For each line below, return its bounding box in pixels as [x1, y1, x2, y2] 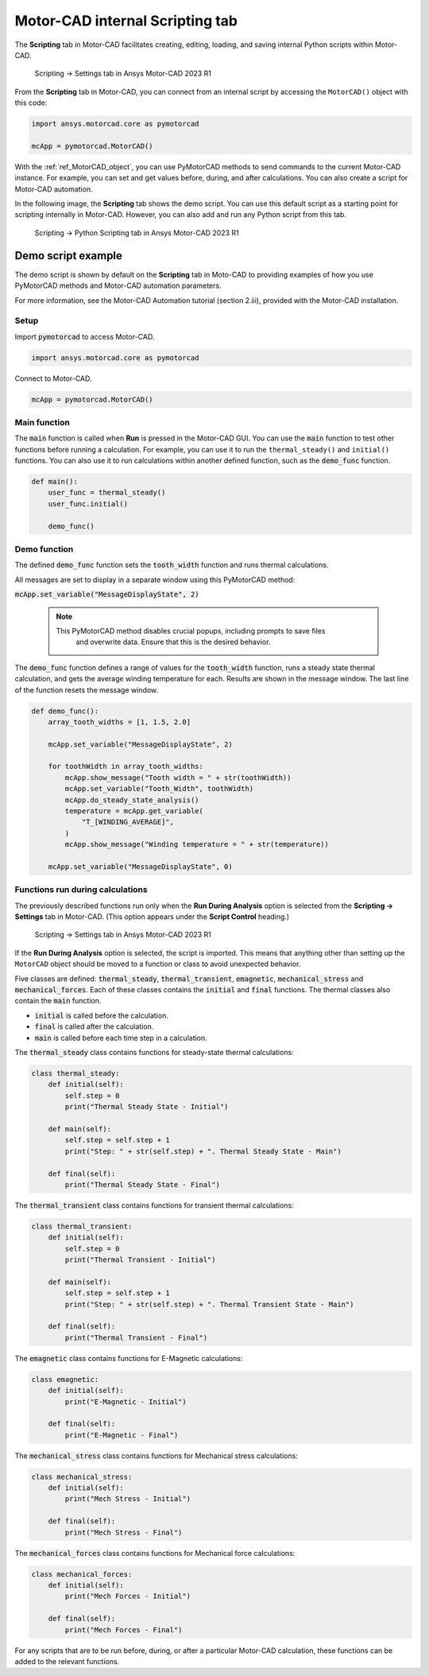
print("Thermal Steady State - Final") [64, 1180, 220, 1189]
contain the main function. [14, 996, 102, 1006]
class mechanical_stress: [31, 1472, 133, 1481]
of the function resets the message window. [14, 685, 159, 695]
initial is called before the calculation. [34, 1011, 168, 1020]
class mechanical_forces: [31, 1569, 133, 1578]
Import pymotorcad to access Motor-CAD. [14, 332, 155, 341]
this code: [14, 98, 48, 107]
